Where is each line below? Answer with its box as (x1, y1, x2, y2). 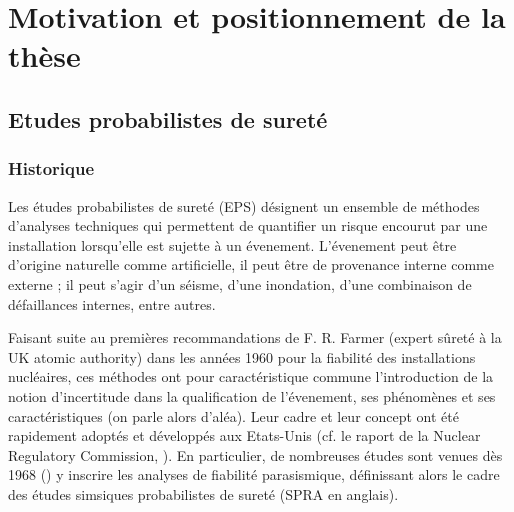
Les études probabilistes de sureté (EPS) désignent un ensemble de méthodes (8, 195, 480, 216)
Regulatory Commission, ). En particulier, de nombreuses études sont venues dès (8, 444, 503, 465)
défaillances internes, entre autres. (8, 293, 216, 314)
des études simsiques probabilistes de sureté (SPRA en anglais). (8, 483, 399, 504)
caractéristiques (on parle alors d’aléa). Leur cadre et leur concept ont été (8, 405, 459, 426)
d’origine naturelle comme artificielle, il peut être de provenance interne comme (8, 254, 494, 275)
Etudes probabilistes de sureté (8, 103, 328, 134)
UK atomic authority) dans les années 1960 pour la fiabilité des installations (8, 346, 476, 367)
